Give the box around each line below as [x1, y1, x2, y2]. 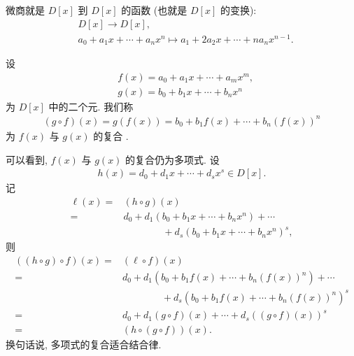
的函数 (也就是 [121, 3, 187, 17]
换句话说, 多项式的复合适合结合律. [6, 337, 162, 352]
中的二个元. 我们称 [48, 99, 134, 113]
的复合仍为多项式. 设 [125, 152, 220, 166]
